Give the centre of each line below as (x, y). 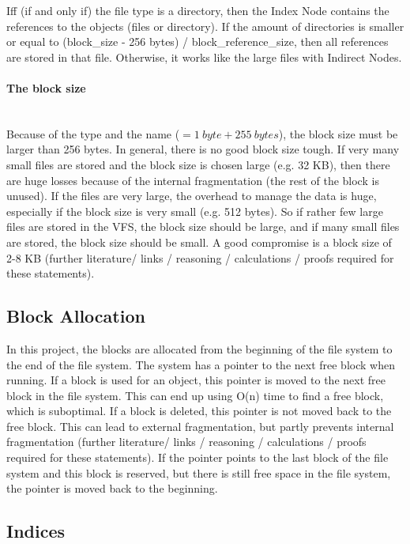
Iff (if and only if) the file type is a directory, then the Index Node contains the (198, 10)
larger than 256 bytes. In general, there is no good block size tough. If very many (203, 149)
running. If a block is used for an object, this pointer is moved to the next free (196, 380)
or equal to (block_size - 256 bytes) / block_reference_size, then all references (197, 42)
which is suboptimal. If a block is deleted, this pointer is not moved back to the (199, 411)
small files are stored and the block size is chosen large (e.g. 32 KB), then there (198, 164)
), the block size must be (338, 133)
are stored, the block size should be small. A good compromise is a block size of (199, 242)
